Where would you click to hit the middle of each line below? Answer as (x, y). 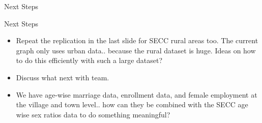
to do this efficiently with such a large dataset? (89, 60)
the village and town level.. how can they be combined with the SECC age (132, 104)
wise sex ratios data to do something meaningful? (93, 114)
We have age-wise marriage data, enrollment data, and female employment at (137, 94)
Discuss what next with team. (63, 77)
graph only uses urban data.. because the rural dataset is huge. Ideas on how (136, 50)
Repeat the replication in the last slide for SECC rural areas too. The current (137, 40)
